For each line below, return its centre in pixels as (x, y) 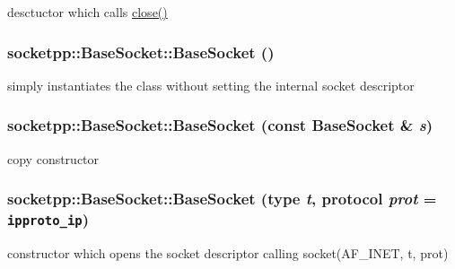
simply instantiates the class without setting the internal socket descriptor (211, 85)
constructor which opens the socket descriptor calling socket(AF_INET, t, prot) (228, 252)
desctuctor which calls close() (87, 12)
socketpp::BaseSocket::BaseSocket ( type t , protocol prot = (222, 199)
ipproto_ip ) (48, 219)
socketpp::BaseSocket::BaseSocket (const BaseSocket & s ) (220, 125)
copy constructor (53, 158)
